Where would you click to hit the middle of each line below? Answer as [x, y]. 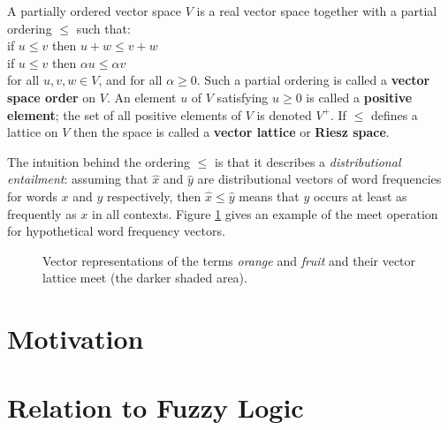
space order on [52, 97]
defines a [394, 114]
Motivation [76, 339]
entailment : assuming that [78, 179]
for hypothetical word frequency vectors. [116, 231]
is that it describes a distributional [308, 161]
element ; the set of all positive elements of [124, 114]
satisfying [243, 97]
